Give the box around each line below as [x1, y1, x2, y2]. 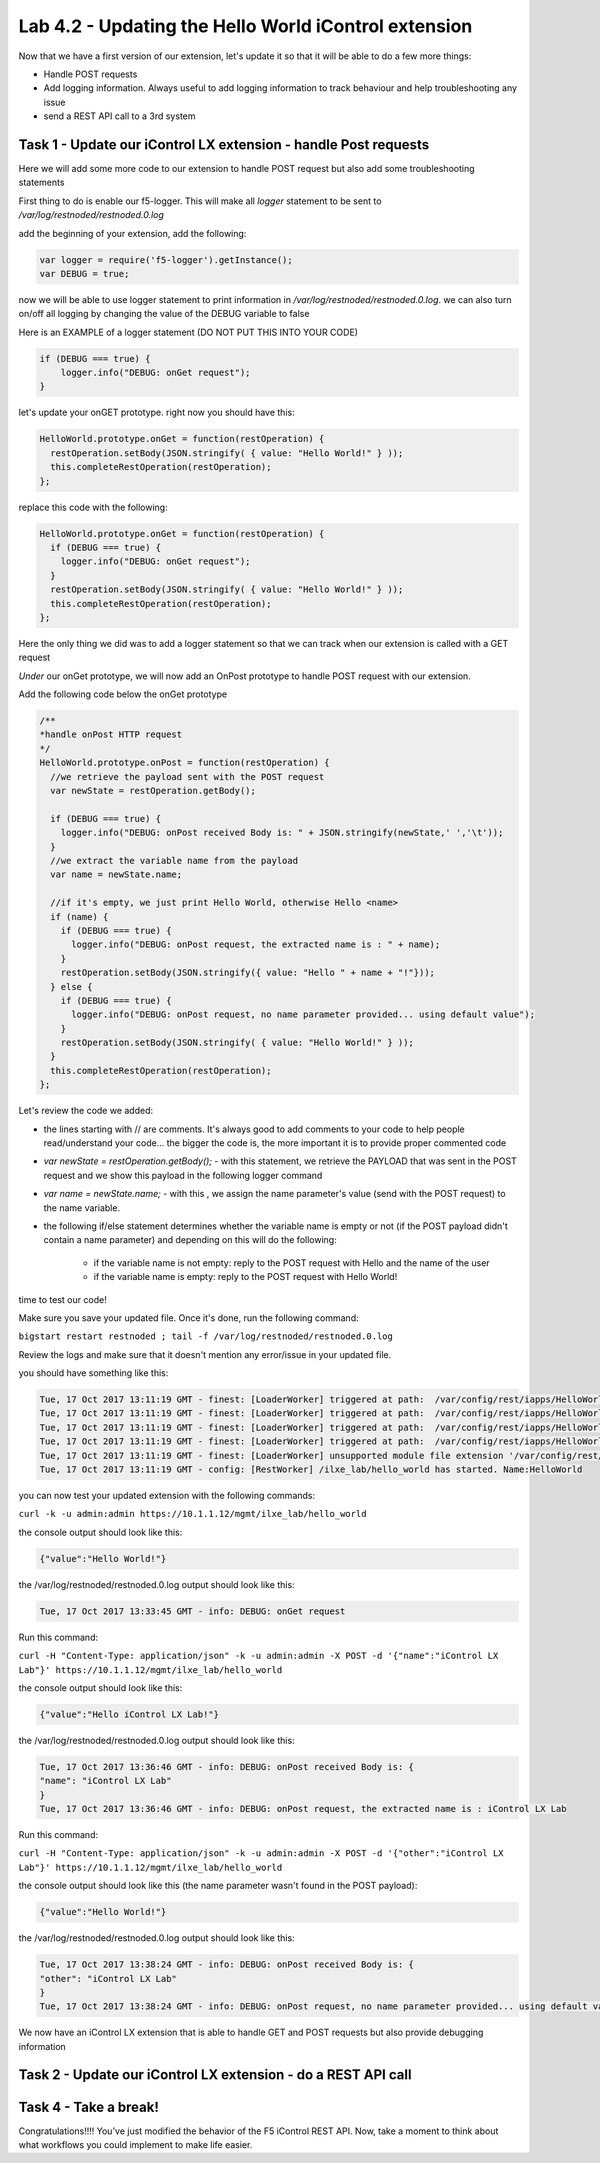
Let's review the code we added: [18, 1105, 154, 1117]
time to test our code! [18, 1293, 107, 1305]
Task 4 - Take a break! [18, 2098, 160, 2115]
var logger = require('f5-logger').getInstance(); [39, 254, 294, 265]
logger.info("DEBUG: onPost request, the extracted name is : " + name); [71, 939, 441, 950]
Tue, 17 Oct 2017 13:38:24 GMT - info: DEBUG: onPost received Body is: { [39, 1959, 415, 1970]
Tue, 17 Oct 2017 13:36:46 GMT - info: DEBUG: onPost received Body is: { [39, 1761, 415, 1772]
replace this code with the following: [18, 501, 169, 513]
